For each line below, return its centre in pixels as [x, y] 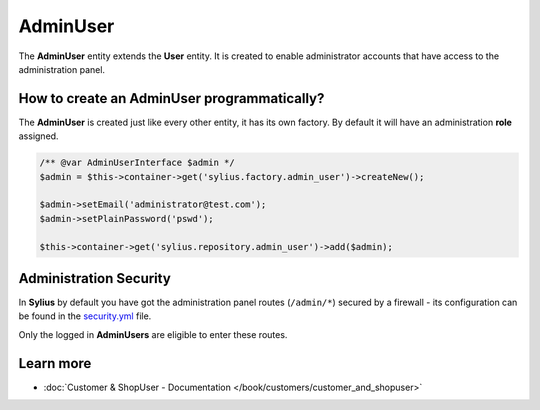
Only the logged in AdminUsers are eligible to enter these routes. [153, 334]
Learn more [55, 363]
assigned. [38, 136]
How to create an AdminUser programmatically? [171, 98]
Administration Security [95, 278]
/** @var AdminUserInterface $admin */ [137, 163]
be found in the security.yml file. [85, 316]
